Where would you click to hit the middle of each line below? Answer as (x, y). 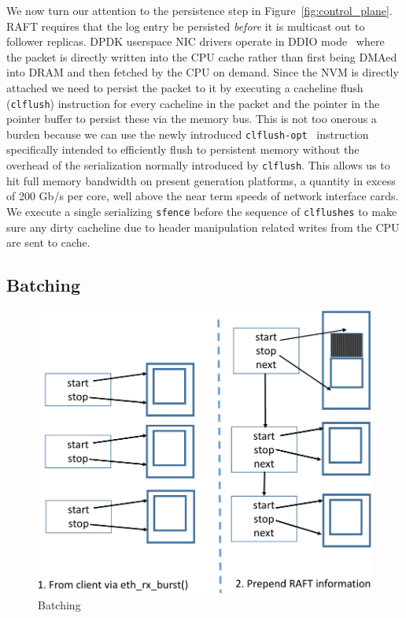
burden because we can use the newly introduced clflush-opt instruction (188, 134)
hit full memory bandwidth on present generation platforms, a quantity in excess (201, 180)
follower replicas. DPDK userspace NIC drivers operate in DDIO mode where (196, 41)
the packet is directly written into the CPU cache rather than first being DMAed (202, 56)
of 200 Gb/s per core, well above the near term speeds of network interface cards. (203, 196)
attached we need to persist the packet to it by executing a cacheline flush (185, 87)
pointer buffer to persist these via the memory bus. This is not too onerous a (192, 119)
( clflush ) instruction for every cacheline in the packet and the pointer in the (193, 103)
